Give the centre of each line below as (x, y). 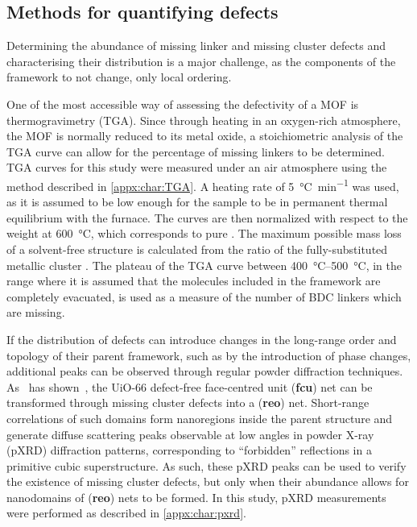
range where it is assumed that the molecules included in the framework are (194, 281)
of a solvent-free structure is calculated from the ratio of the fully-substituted (197, 249)
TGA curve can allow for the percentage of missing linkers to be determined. (196, 151)
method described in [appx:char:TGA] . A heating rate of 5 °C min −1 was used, (203, 185)
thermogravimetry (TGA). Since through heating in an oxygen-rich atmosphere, (204, 120)
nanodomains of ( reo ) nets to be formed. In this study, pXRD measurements (196, 497)
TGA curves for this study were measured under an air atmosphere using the (197, 167)
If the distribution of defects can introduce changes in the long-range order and (202, 339)
